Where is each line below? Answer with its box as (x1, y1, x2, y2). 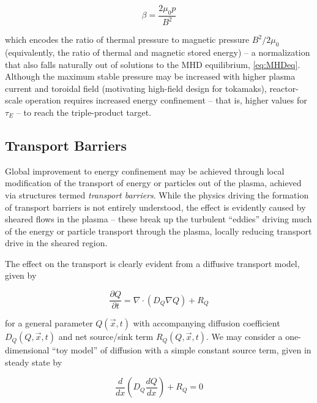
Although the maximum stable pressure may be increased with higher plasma (5, 70, 296, 83)
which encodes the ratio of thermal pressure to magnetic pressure (5, 33, 250, 46)
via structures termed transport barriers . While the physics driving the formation (5, 188, 309, 201)
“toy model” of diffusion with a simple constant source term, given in (52, 344, 311, 356)
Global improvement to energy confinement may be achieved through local (5, 164, 285, 177)
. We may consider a (206, 330, 283, 343)
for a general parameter (5, 317, 93, 330)
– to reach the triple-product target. (16, 105, 152, 118)
